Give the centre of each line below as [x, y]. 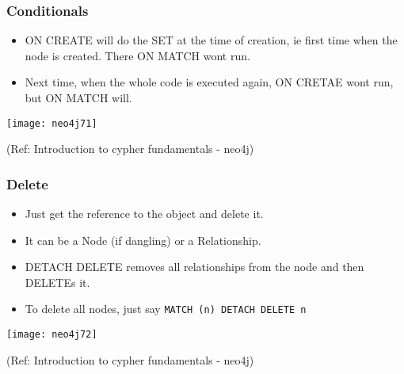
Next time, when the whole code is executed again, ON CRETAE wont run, [209, 82]
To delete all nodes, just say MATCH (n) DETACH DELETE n [166, 309]
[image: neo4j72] [52, 335]
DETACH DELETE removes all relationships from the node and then [194, 267]
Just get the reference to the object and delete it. [144, 214]
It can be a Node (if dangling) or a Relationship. [143, 240]
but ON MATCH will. [78, 97]
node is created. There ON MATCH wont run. [137, 55]
